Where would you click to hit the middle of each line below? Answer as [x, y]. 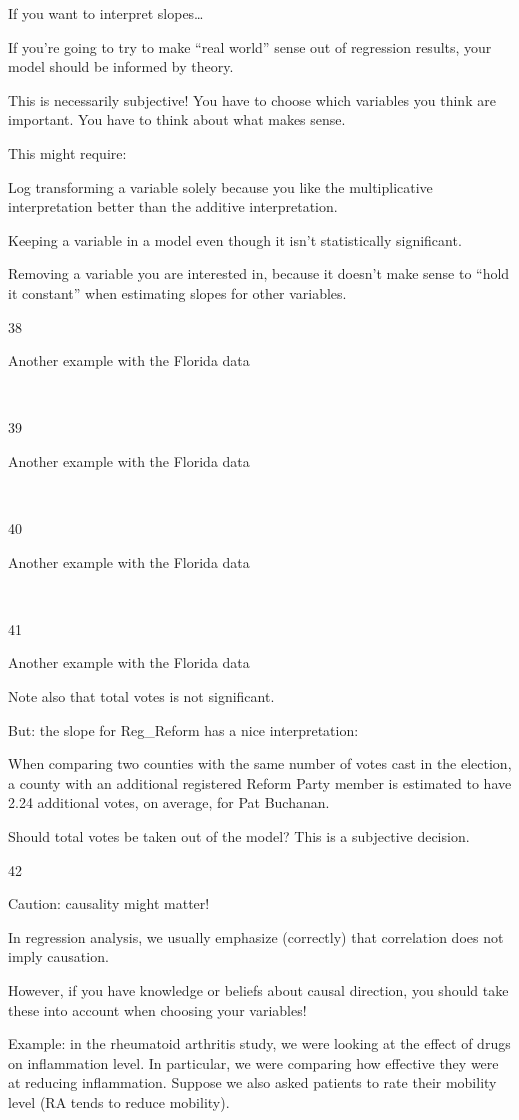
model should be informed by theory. [121, 66]
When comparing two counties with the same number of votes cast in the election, [260, 763]
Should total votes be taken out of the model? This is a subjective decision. [239, 836]
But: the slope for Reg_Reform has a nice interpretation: [183, 729]
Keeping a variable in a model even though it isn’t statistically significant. [235, 239]
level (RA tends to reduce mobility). [119, 1101]
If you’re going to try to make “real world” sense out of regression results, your [250, 46]
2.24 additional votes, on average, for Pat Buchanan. [169, 802]
